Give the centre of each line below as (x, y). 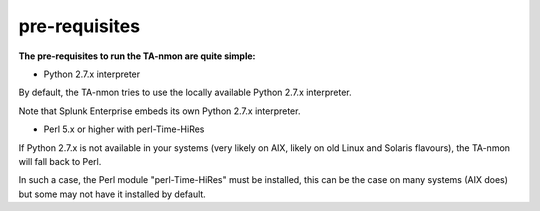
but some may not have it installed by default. (112, 194)
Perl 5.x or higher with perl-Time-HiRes (124, 129)
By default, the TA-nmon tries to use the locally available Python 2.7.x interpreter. (185, 92)
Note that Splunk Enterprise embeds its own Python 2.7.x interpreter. (159, 111)
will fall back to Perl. (60, 161)
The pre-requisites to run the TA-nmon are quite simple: (137, 56)
